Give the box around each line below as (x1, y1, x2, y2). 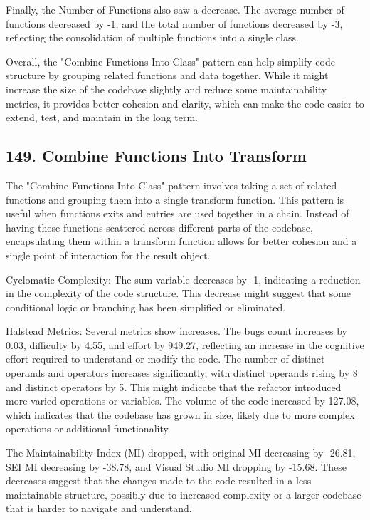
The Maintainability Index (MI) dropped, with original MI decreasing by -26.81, (6, 445, 356, 460)
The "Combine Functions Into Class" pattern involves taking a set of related (6, 177, 337, 192)
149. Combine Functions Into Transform (6, 145, 307, 167)
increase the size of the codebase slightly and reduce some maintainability (6, 81, 327, 96)
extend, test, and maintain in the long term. (6, 110, 199, 125)
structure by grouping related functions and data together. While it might (6, 68, 329, 83)
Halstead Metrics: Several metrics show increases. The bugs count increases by (6, 323, 347, 338)
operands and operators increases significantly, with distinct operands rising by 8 (6, 365, 358, 380)
